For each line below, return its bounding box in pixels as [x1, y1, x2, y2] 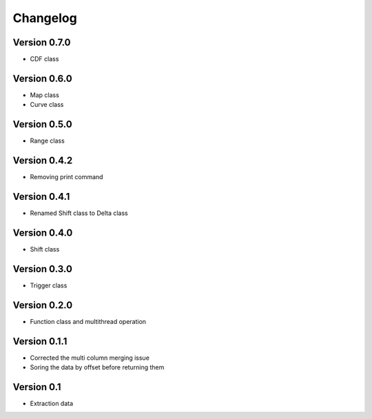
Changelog [12, 10, 77, 25]
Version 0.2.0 [12, 299, 73, 311]
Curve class [30, 101, 64, 109]
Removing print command [30, 173, 103, 181]
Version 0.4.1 [12, 190, 70, 203]
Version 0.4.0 [12, 227, 73, 238]
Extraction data [30, 400, 74, 407]
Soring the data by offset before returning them [30, 363, 165, 371]
